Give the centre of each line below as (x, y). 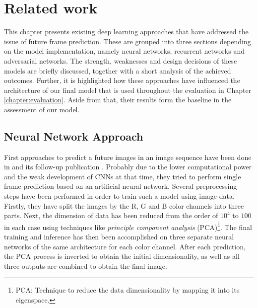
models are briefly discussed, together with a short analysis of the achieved (118, 70)
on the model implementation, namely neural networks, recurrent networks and (124, 51)
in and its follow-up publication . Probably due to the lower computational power (128, 167)
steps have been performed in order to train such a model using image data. (119, 196)
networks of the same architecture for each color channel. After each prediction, (125, 246)
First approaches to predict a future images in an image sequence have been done (128, 157)
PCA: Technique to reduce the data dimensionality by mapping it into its (128, 290)
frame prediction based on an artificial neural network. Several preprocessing (121, 186)
